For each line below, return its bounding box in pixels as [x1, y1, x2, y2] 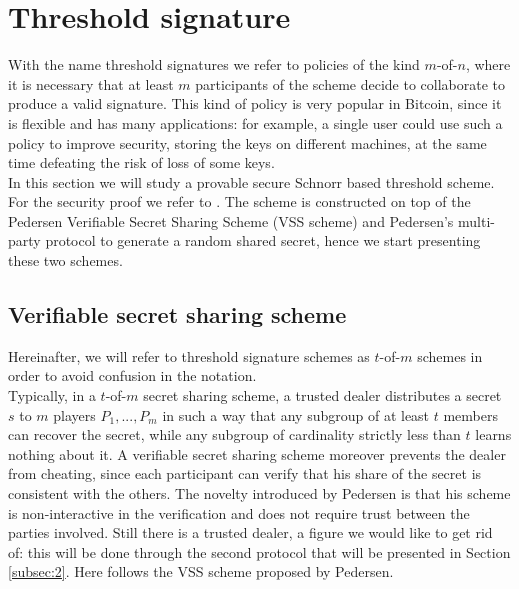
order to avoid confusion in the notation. [8, 365, 257, 386]
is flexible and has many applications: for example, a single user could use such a [8, 112, 503, 133]
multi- [458, 210, 495, 231]
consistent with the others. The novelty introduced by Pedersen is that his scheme [8, 483, 511, 504]
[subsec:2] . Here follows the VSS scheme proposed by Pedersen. [8, 561, 394, 582]
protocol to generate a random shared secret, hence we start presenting [45, 230, 481, 251]
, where [465, 54, 511, 75]
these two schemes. [8, 250, 123, 271]
